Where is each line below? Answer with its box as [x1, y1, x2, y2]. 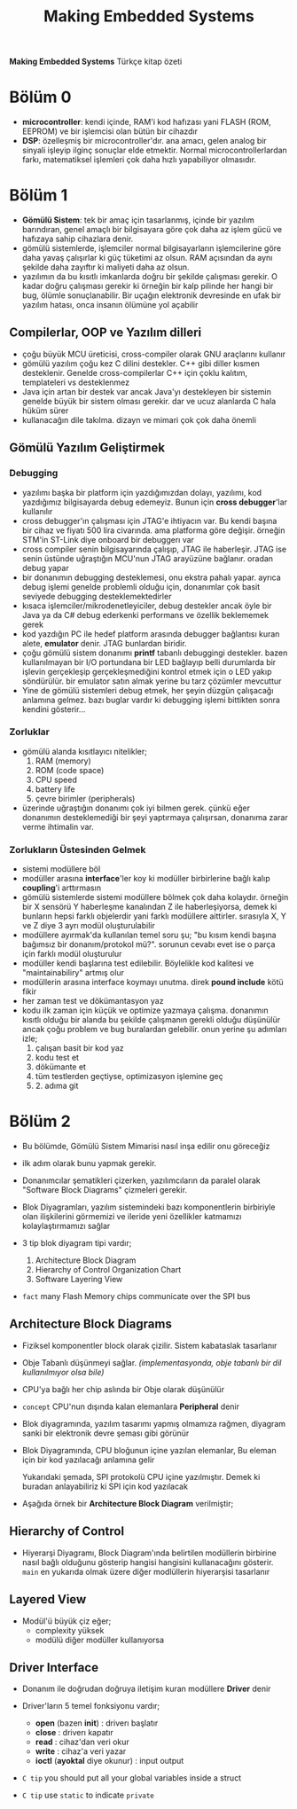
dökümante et [35, 1061, 87, 1072]
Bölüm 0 [9, 87, 72, 107]
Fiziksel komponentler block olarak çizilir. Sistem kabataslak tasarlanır [21, 1340, 277, 1351]
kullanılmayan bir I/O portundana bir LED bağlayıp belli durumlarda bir [21, 656, 277, 667]
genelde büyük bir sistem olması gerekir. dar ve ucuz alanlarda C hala [21, 395, 277, 406]
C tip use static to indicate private [21, 1789, 155, 1801]
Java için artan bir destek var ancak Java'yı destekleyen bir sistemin [21, 386, 272, 396]
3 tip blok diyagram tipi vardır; [21, 1238, 132, 1249]
